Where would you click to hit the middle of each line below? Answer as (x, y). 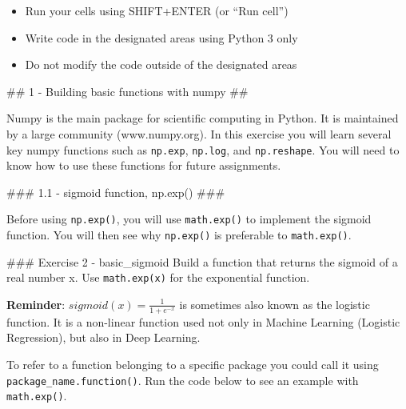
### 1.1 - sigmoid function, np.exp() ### (116, 192)
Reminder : (36, 304)
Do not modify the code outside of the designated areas (161, 64)
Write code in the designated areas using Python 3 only (161, 37)
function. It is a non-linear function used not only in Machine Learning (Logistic (203, 321)
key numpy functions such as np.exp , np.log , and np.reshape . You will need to (203, 149)
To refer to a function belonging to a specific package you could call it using (193, 364)
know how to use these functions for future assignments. (144, 165)
